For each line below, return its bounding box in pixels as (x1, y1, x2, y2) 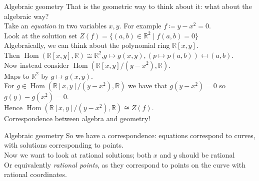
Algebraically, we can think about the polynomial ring (4, 40, 170, 50)
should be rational (179, 149, 235, 160)
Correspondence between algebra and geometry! (4, 113, 150, 124)
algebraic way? (4, 10, 49, 21)
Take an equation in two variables (4, 20, 106, 31)
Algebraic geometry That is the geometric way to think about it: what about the (4, 1, 252, 11)
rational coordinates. (4, 169, 67, 180)
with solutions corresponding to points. (4, 140, 123, 150)
